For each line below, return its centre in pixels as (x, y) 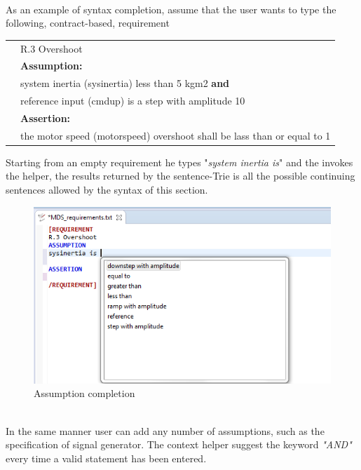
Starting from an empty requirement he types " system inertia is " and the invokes (179, 162)
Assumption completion (84, 393)
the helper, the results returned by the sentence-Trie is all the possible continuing (180, 176)
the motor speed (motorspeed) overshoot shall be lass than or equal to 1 (176, 135)
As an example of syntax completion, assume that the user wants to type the (171, 9)
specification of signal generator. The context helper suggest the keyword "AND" (179, 444)
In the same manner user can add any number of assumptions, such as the (165, 430)
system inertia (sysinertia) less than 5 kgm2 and (125, 83)
